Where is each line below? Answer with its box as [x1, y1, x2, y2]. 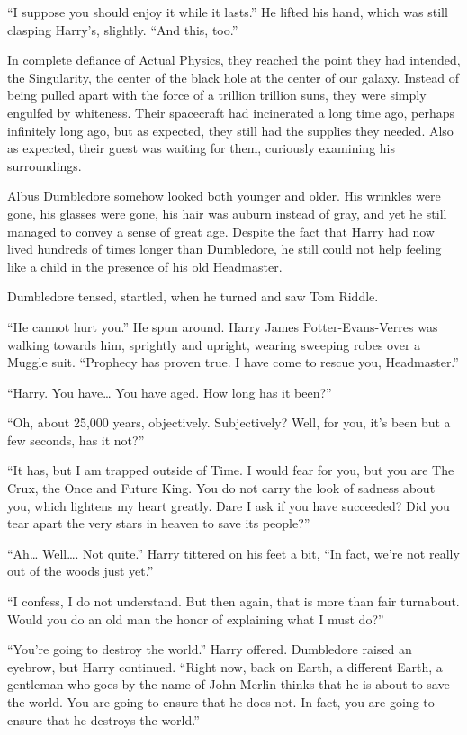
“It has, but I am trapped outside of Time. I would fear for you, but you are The [7, 461, 454, 480]
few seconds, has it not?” [7, 430, 145, 449]
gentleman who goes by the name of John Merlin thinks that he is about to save [7, 675, 450, 694]
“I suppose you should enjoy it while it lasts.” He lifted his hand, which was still [7, 3, 448, 21]
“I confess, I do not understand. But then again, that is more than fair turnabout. [7, 592, 460, 611]
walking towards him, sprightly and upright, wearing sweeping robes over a [7, 335, 421, 354]
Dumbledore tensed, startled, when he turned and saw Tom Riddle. [7, 287, 379, 306]
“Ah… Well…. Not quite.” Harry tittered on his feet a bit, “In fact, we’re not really [7, 543, 460, 562]
